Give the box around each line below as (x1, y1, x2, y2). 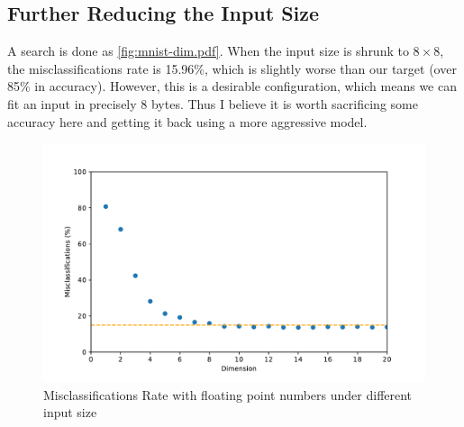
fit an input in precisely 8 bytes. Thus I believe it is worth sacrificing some (7, 94, 418, 113)
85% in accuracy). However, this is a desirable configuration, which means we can (7, 77, 457, 95)
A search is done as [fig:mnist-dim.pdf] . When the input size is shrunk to (7, 41, 409, 60)
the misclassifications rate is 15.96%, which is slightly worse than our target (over (7, 59, 457, 77)
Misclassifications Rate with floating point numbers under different (43, 385, 413, 404)
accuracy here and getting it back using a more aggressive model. (7, 112, 368, 131)
